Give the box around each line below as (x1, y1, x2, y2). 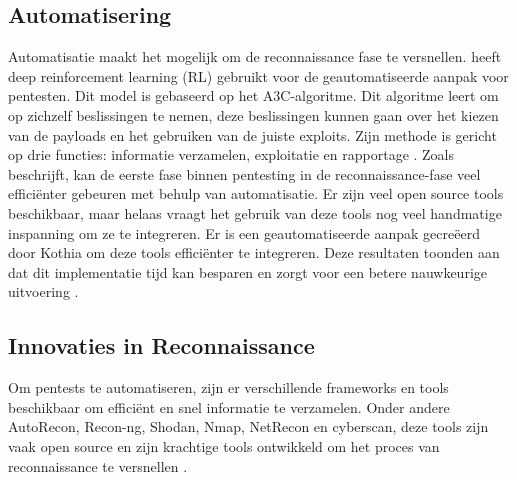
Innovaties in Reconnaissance (8, 330, 315, 361)
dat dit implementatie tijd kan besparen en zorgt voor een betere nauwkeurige (8, 261, 487, 282)
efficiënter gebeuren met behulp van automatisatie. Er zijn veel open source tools (8, 183, 504, 204)
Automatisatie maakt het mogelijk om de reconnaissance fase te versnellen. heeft (8, 46, 502, 67)
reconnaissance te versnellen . (8, 455, 188, 476)
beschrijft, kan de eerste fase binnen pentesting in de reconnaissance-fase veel (8, 163, 481, 184)
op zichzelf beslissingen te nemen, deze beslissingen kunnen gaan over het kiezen (8, 104, 499, 125)
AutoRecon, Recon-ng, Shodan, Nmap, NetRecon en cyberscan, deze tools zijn (8, 416, 489, 437)
